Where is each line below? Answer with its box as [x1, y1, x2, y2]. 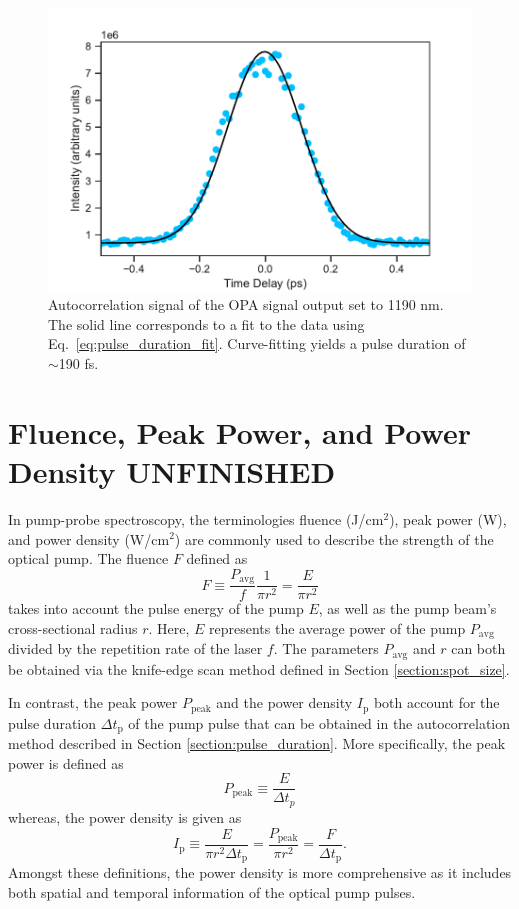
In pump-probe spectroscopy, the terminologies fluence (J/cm [8, 508, 384, 529]
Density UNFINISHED [8, 451, 336, 491]
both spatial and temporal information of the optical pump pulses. [8, 882, 416, 903]
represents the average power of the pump [209, 617, 466, 638]
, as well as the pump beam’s [318, 598, 497, 619]
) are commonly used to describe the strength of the [174, 528, 494, 549]
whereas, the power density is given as [8, 806, 242, 827]
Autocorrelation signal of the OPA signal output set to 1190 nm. [48, 294, 444, 315]
